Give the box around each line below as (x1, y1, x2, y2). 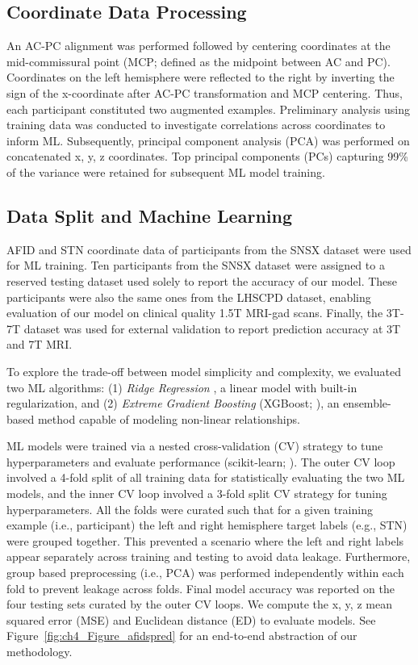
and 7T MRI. (6, 336, 73, 353)
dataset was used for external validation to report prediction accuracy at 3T (23, 320, 401, 337)
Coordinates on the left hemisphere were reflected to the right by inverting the (6, 69, 395, 86)
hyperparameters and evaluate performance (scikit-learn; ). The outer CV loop (6, 453, 395, 470)
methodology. (6, 643, 73, 659)
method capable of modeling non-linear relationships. (37, 410, 300, 427)
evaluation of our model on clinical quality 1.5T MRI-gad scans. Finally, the (6, 304, 383, 321)
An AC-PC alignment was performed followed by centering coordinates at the (6, 37, 391, 54)
